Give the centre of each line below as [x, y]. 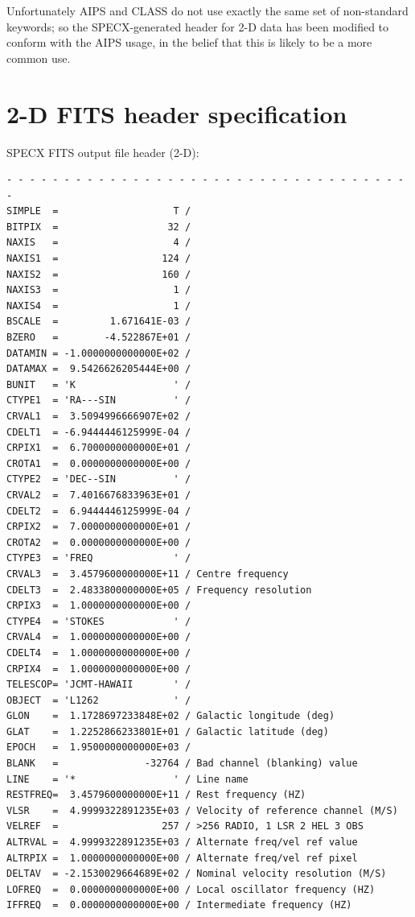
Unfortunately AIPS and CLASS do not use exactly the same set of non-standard [207, 10]
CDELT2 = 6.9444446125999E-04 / [99, 511]
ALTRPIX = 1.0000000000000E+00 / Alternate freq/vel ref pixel [182, 858]
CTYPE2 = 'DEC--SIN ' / [99, 479]
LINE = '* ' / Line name [127, 779]
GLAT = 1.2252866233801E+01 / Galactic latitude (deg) [168, 731]
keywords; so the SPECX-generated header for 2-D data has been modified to [198, 26]
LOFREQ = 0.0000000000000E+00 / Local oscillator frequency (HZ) [191, 889]
